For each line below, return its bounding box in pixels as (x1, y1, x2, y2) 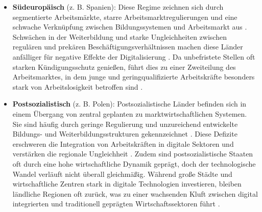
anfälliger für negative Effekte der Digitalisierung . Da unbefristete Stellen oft (12, 51, 255, 62)
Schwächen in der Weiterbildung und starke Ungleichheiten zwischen (12, 31, 227, 42)
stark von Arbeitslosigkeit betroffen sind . (12, 81, 143, 92)
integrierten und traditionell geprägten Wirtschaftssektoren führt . (12, 198, 220, 209)
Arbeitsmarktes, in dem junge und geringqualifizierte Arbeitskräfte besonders (12, 71, 255, 82)
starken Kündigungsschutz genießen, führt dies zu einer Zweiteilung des (12, 61, 236, 72)
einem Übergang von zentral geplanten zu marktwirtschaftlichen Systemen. (12, 108, 247, 119)
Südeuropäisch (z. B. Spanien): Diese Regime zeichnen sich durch (12, 2, 224, 12)
